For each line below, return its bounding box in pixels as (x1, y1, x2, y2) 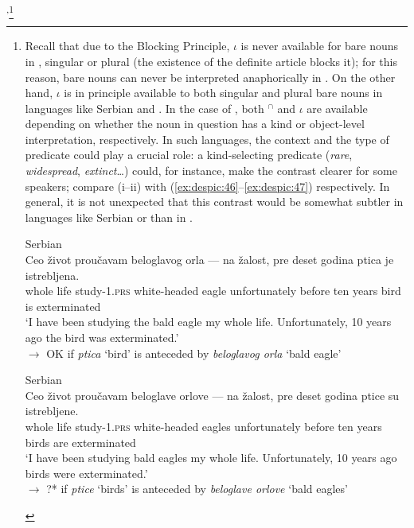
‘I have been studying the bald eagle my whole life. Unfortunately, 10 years (25, 313, 392, 330)
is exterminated (25, 297, 101, 314)
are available (307, 99, 368, 116)
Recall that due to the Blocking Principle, (25, 37, 230, 54)
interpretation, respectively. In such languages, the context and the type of (25, 130, 389, 147)
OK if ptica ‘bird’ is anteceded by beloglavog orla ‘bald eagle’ (46, 344, 342, 361)
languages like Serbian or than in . (25, 208, 193, 225)
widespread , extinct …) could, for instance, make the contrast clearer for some (25, 162, 397, 179)
